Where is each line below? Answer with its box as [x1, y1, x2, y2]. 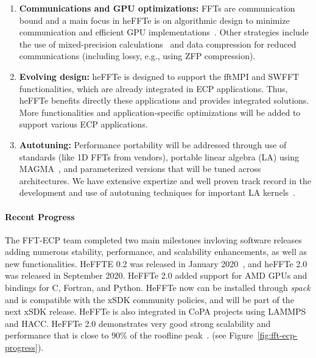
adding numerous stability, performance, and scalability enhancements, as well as [5, 245, 307, 258]
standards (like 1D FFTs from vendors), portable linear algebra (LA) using [19, 150, 299, 163]
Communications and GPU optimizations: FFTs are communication [19, 2, 295, 14]
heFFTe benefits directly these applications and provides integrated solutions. [19, 94, 309, 107]
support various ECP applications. [19, 118, 148, 131]
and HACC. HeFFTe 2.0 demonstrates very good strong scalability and [5, 317, 271, 329]
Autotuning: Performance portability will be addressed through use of [19, 138, 287, 151]
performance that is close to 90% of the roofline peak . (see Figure [5, 329, 253, 342]
